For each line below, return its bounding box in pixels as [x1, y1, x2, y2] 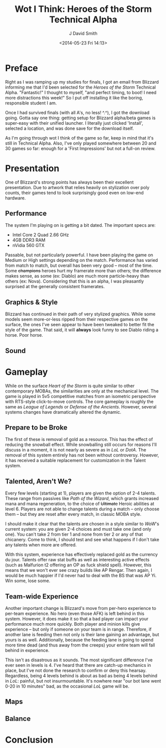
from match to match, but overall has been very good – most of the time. [5, 262, 153, 268]
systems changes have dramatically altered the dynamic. [5, 409, 121, 415]
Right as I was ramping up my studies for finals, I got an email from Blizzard [5, 79, 159, 85]
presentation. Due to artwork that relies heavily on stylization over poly [5, 184, 150, 190]
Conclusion [5, 734, 54, 746]
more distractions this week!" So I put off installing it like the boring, [5, 95, 143, 100]
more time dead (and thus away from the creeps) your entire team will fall [5, 642, 155, 648]
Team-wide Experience [5, 592, 79, 600]
